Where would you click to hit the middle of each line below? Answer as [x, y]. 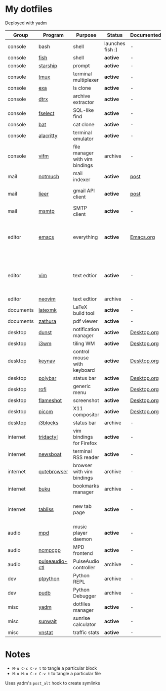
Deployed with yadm [26, 23]
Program [53, 35]
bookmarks [86, 486]
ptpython [49, 579]
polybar [48, 378]
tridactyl [48, 437]
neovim [47, 299]
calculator [84, 624]
